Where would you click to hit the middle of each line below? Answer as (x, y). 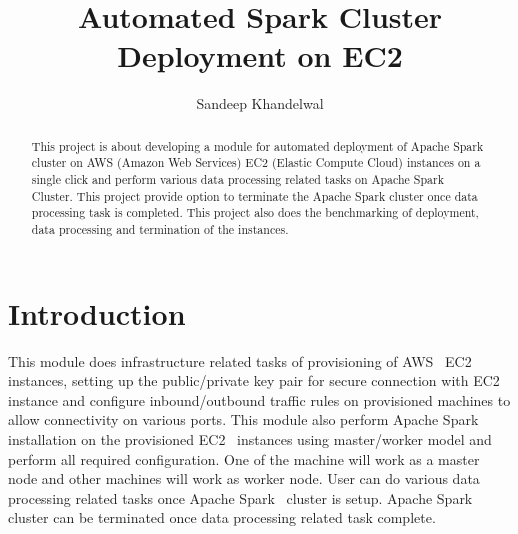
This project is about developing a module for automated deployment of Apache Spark (257, 145)
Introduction (97, 312)
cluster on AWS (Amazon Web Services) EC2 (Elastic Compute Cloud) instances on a (256, 162)
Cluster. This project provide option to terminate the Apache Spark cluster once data (254, 195)
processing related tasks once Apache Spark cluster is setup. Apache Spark (240, 497)
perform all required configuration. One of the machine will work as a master (244, 458)
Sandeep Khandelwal (260, 103)
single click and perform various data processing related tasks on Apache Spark (237, 179)
